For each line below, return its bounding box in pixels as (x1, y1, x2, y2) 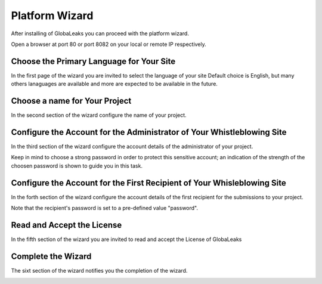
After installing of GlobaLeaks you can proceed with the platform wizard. (11, 30, 189, 37)
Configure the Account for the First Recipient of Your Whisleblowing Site (11, 178, 286, 188)
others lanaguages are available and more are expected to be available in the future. (11, 81, 218, 88)
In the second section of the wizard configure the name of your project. (11, 112, 187, 119)
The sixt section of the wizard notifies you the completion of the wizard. (11, 267, 188, 274)
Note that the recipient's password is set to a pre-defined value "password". (11, 205, 199, 212)
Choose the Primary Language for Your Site (11, 56, 176, 66)
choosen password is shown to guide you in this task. (11, 162, 143, 169)
